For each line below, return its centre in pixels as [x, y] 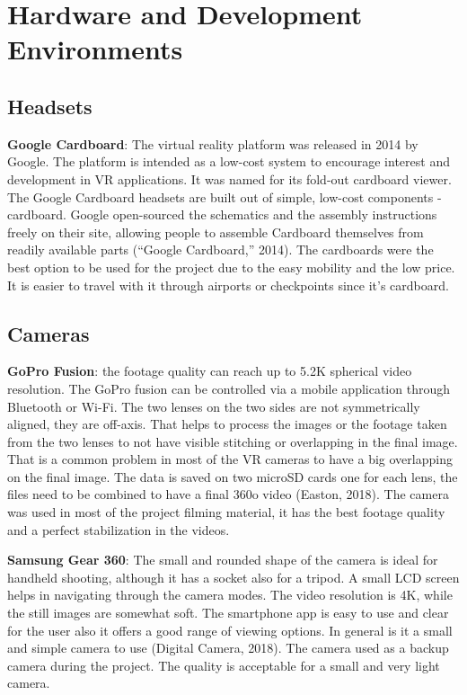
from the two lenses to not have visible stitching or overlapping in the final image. [233, 441]
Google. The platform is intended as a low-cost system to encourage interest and [229, 161]
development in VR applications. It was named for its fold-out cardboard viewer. [229, 178]
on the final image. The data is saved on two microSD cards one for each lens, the [233, 476]
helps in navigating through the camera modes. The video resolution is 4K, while [230, 595]
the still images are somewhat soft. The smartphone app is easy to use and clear [228, 613]
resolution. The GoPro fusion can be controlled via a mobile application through [229, 388]
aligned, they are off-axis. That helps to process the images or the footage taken [227, 424]
